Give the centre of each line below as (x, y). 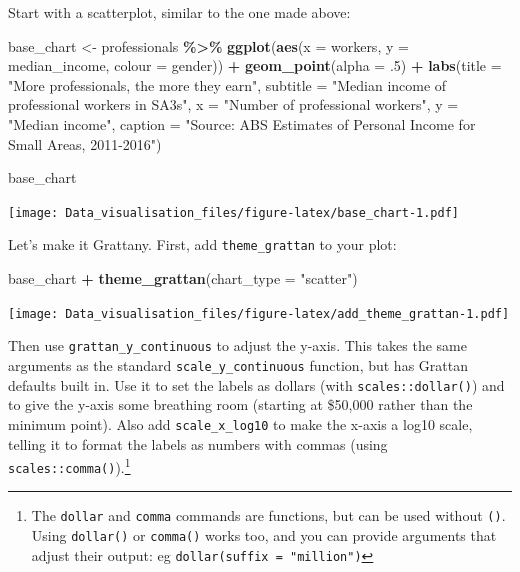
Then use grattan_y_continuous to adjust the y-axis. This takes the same (237, 345)
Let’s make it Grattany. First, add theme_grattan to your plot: (202, 244)
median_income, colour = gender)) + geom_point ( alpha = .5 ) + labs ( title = (255, 65)
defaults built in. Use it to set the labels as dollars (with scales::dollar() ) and (256, 384)
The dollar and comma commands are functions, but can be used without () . (268, 515)
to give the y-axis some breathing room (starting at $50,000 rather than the (240, 404)
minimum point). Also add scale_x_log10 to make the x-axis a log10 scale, (240, 423)
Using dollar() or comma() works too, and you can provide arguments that (264, 535)
